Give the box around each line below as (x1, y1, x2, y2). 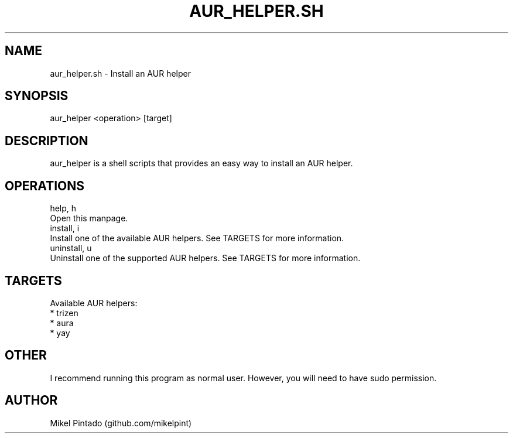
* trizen (50, 307, 78, 318)
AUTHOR (5, 393, 58, 408)
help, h (50, 203, 77, 214)
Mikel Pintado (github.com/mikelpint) (50, 418, 192, 428)
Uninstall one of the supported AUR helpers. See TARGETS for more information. (50, 253, 361, 264)
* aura (50, 317, 74, 328)
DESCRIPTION (5, 133, 88, 148)
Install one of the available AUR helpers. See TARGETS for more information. (50, 233, 344, 244)
